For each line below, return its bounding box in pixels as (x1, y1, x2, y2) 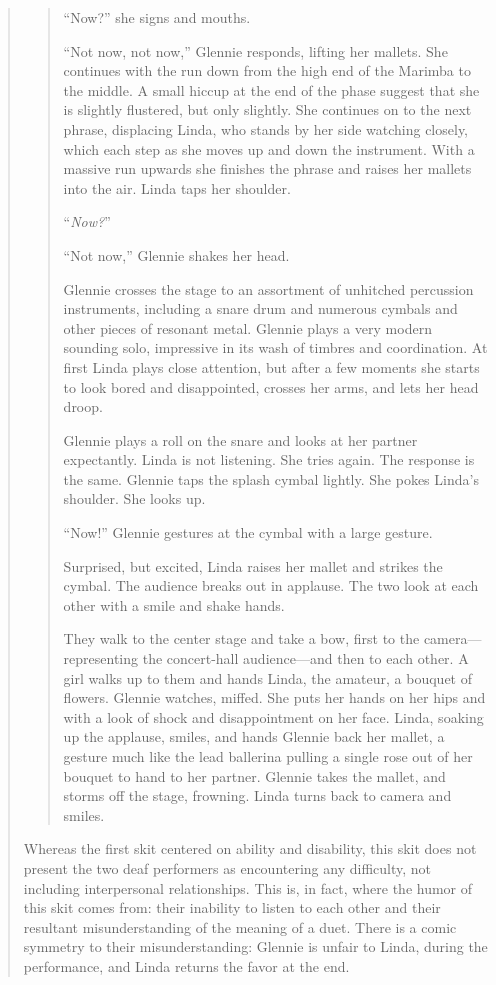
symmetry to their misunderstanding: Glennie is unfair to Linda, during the (23, 936, 488, 957)
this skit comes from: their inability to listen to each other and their (23, 897, 441, 918)
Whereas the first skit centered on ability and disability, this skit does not (23, 838, 477, 859)
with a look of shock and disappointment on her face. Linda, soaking (63, 706, 484, 727)
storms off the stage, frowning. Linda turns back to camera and (63, 785, 452, 806)
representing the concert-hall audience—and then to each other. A (63, 648, 469, 669)
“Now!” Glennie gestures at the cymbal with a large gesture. (63, 522, 433, 543)
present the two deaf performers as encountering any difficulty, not (23, 857, 431, 878)
